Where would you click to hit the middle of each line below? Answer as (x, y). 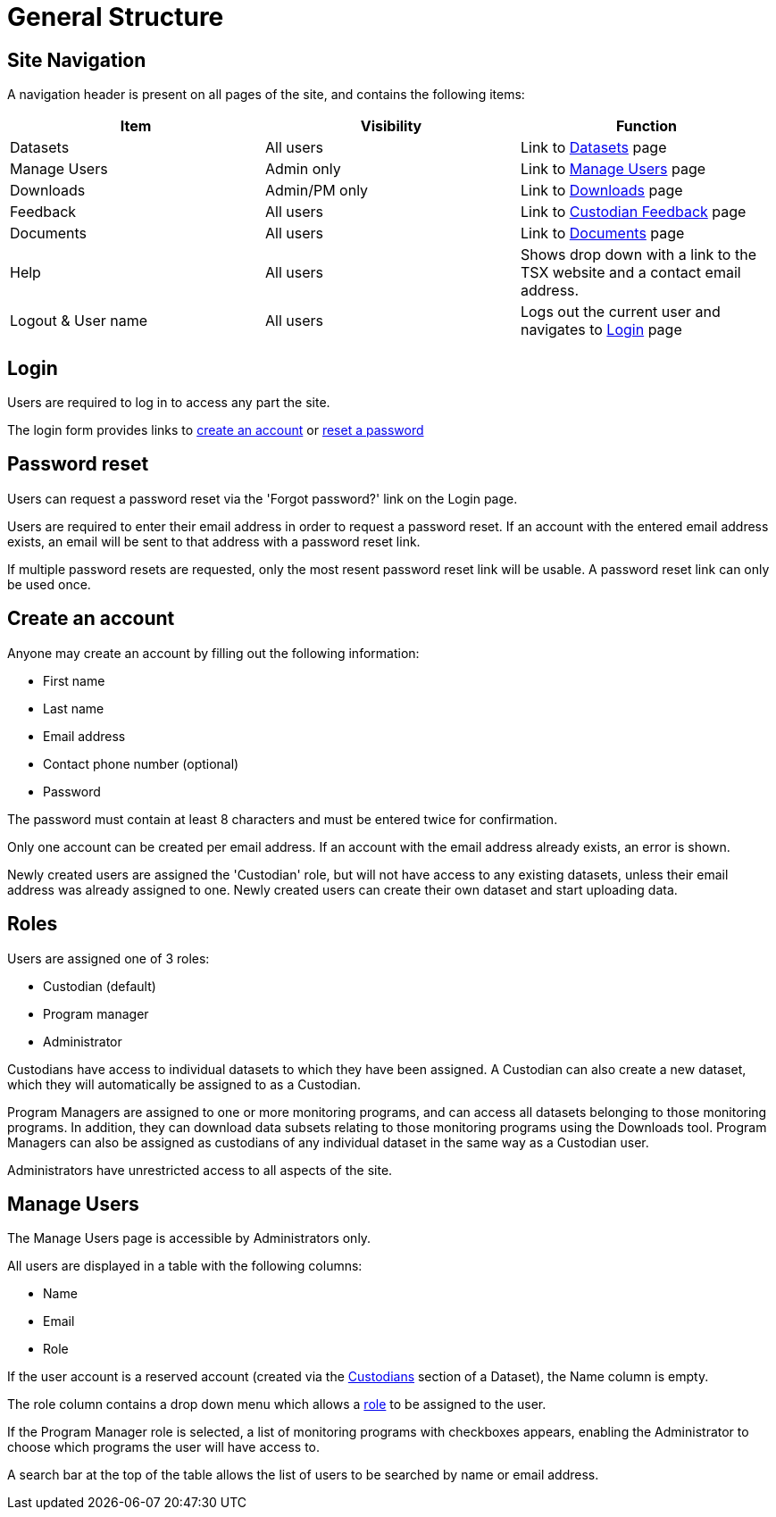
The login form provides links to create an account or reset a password (216, 430)
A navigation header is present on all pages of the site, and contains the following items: (266, 95)
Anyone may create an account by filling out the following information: (213, 653)
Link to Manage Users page (613, 169)
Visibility (391, 126)
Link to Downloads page (601, 191)
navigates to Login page (601, 330)
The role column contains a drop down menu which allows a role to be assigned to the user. (277, 1404)
